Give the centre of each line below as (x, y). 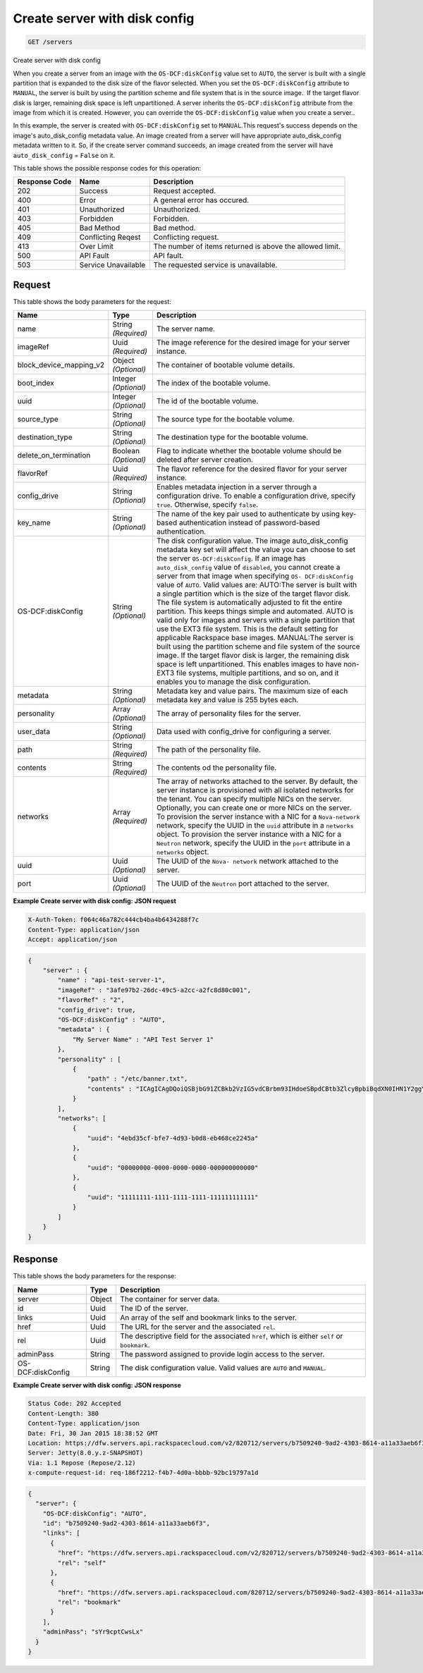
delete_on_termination (54, 455)
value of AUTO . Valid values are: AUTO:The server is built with (257, 585)
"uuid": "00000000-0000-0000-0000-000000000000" (173, 1168)
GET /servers (50, 42)
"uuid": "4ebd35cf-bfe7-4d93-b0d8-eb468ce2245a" (173, 1138)
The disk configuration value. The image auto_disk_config (252, 541)
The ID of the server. (154, 1308)
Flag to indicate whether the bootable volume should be (249, 451)
